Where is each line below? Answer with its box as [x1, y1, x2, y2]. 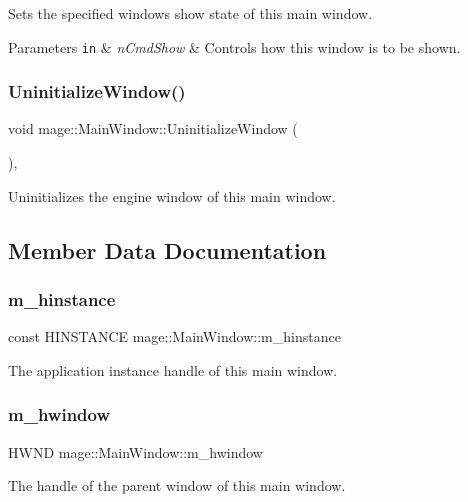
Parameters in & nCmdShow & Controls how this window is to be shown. [8, 36, 461, 57]
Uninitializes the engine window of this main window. [8, 185, 336, 206]
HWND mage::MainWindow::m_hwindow [8, 441, 263, 462]
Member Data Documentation [8, 234, 327, 265]
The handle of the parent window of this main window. [8, 475, 346, 496]
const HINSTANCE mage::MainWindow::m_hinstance [8, 326, 341, 347]
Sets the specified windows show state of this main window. [8, 3, 373, 23]
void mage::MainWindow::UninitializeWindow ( [8, 118, 298, 139]
